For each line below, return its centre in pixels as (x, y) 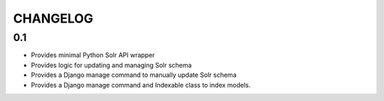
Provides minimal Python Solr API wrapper (93, 55)
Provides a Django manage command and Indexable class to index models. (141, 85)
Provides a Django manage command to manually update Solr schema (134, 75)
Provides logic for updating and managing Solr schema (111, 65)
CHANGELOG (53, 18)
